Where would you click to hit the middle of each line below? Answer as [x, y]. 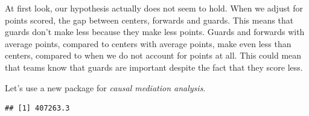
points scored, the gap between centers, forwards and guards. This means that [149, 20]
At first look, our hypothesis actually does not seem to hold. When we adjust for [154, 8]
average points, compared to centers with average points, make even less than [148, 43]
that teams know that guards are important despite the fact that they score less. [154, 67]
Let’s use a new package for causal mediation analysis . [105, 87]
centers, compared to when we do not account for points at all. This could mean [153, 55]
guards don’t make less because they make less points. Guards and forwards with [155, 32]
